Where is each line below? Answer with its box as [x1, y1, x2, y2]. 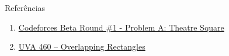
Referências [5, 2, 46, 13]
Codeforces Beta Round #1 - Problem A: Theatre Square [18, 21, 224, 33]
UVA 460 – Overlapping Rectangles [18, 40, 145, 53]
